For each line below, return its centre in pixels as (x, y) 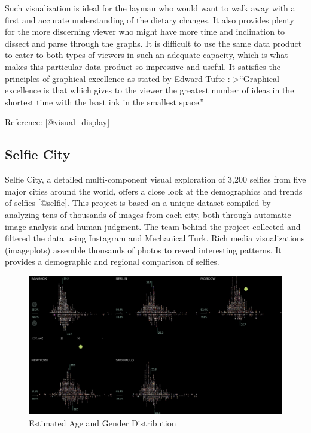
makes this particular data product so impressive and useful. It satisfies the (143, 66)
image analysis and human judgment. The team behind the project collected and (153, 226)
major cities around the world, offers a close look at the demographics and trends (154, 191)
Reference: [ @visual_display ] (57, 122)
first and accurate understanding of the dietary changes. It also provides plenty (150, 19)
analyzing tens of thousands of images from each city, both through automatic (148, 214)
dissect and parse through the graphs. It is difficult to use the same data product (153, 43)
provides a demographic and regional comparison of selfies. (112, 261)
